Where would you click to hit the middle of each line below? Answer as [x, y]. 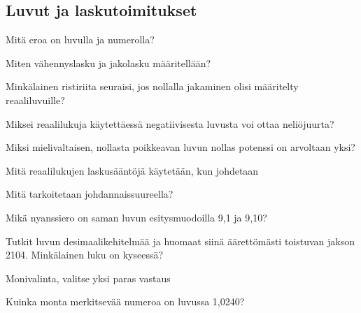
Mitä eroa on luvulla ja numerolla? [80, 39]
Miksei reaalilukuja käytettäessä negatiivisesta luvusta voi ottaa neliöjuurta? [170, 123]
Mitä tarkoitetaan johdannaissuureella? [90, 194]
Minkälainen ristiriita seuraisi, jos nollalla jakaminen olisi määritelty [152, 86]
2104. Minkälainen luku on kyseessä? [85, 255]
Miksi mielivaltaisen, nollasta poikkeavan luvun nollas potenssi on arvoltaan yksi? [180, 147]
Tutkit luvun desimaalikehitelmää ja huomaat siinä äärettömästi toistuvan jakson [180, 241]
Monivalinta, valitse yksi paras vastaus [88, 278]
